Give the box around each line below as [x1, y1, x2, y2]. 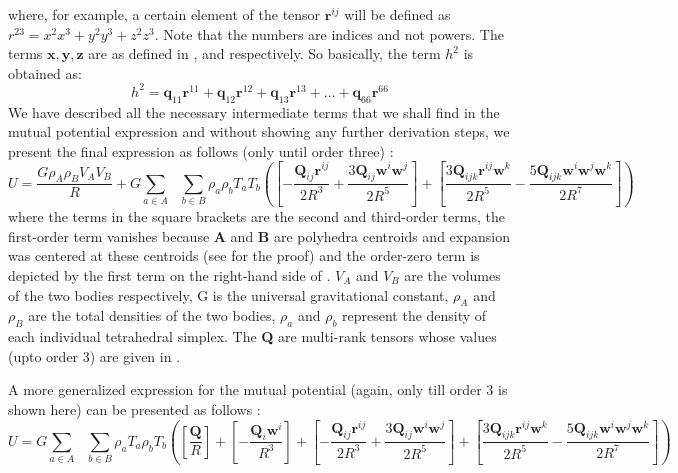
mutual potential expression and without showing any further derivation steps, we [8, 121, 510, 142]
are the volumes [404, 264, 501, 285]
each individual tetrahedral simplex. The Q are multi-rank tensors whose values [8, 326, 497, 347]
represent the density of [342, 305, 487, 326]
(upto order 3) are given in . [8, 345, 181, 366]
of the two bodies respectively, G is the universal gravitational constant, [8, 284, 449, 305]
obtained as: [8, 62, 82, 83]
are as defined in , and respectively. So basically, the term [88, 43, 441, 64]
